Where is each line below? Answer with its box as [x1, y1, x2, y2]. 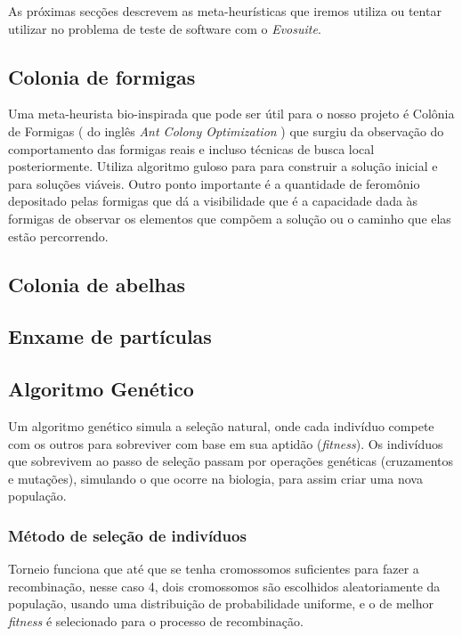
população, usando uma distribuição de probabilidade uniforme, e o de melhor [8, 594, 434, 613]
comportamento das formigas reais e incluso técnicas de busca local [8, 139, 375, 158]
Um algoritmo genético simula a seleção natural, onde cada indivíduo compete [8, 416, 434, 435]
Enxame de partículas [8, 322, 212, 350]
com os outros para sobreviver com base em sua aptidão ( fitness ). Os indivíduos [8, 434, 443, 453]
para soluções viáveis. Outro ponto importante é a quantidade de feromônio [8, 174, 420, 192]
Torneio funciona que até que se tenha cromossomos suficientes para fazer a [8, 559, 419, 578]
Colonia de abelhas [8, 270, 186, 298]
